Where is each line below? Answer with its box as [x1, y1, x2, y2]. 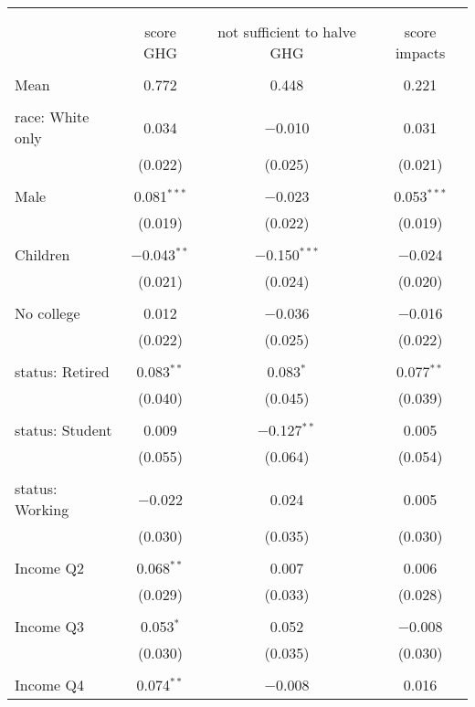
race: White [15, 106, 90, 127]
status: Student [15, 419, 112, 440]
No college [15, 302, 80, 323]
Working [15, 499, 69, 520]
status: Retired [15, 361, 110, 382]
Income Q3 [15, 616, 84, 637]
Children [15, 244, 70, 265]
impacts [395, 42, 446, 63]
